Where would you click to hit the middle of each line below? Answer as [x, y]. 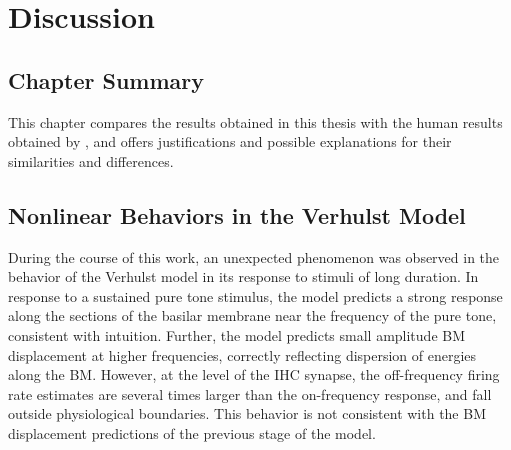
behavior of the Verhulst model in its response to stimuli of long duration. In [243, 276]
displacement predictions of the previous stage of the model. [192, 432]
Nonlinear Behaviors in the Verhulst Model [237, 214]
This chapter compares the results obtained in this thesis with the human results [255, 121]
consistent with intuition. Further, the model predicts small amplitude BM [237, 334]
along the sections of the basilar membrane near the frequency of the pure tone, [252, 315]
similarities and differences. [91, 160]
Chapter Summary [106, 79]
